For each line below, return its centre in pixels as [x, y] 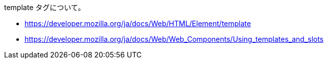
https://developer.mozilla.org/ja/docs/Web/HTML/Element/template [138, 23]
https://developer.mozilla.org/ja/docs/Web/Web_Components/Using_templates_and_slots [174, 39]
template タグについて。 [45, 7]
